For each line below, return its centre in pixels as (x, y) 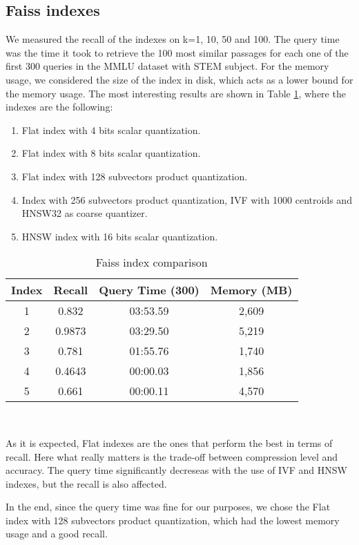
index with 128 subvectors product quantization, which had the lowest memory (173, 520)
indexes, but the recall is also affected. (86, 483)
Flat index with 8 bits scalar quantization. (111, 153)
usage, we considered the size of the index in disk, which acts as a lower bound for (179, 79)
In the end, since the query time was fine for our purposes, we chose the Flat (168, 507)
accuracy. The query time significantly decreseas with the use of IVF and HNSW (176, 470)
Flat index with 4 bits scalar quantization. (111, 130)
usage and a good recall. (57, 534)
